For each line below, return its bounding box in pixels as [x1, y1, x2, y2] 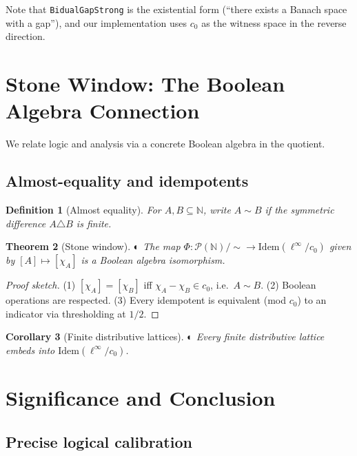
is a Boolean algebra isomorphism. [81, 253, 225, 267]
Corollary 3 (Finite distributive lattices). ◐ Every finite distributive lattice [6, 329, 325, 344]
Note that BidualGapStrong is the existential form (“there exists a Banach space [6, 2, 347, 16]
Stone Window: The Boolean [6, 70, 285, 98]
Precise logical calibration [6, 431, 192, 452]
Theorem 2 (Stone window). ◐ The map [6, 239, 181, 253]
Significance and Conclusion [6, 384, 276, 412]
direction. [6, 29, 45, 43]
